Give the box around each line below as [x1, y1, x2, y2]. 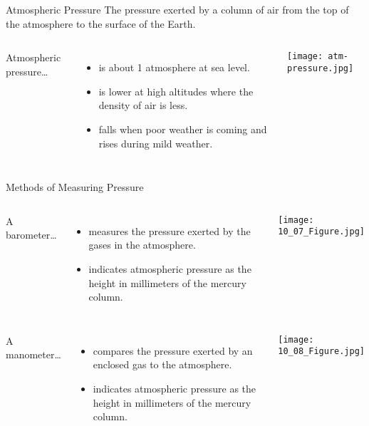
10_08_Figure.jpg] [278, 346, 365, 357]
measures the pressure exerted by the [88, 223, 251, 238]
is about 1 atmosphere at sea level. [98, 60, 250, 75]
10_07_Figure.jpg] [278, 227, 365, 237]
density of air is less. [98, 98, 188, 113]
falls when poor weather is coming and [98, 121, 267, 136]
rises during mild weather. [98, 135, 213, 150]
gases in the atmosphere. [88, 237, 196, 252]
